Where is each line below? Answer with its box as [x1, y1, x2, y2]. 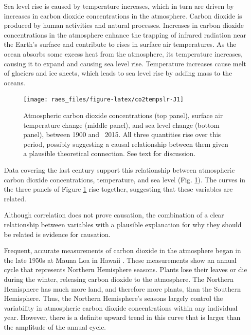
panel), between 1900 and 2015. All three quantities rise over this [23, 129, 221, 139]
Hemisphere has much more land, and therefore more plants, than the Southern [4, 283, 241, 294]
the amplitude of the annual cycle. [4, 321, 106, 332]
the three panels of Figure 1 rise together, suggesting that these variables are [4, 184, 233, 194]
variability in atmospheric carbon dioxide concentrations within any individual [4, 302, 238, 313]
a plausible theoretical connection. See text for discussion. [23, 148, 196, 158]
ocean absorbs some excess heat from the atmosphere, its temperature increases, [4, 48, 243, 59]
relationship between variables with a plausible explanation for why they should [4, 219, 242, 229]
